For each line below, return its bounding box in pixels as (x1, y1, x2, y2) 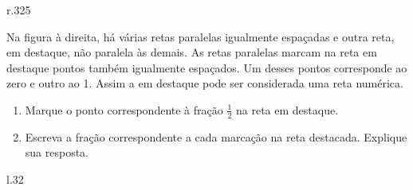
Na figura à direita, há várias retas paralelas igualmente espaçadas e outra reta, (6, 28, 395, 45)
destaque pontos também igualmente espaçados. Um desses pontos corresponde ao (6, 59, 407, 76)
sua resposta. (25, 144, 89, 161)
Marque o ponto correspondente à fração (25, 101, 223, 118)
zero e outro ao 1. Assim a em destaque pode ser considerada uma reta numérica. (6, 75, 403, 91)
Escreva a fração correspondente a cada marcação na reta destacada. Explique (25, 128, 407, 145)
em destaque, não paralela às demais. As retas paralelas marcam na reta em (6, 44, 377, 60)
